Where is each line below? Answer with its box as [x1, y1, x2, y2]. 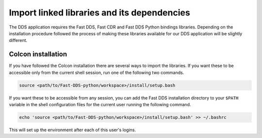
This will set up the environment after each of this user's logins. [9, 127, 136, 133]
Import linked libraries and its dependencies [9, 7, 190, 18]
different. [9, 38, 28, 43]
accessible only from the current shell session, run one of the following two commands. [9, 69, 184, 75]
